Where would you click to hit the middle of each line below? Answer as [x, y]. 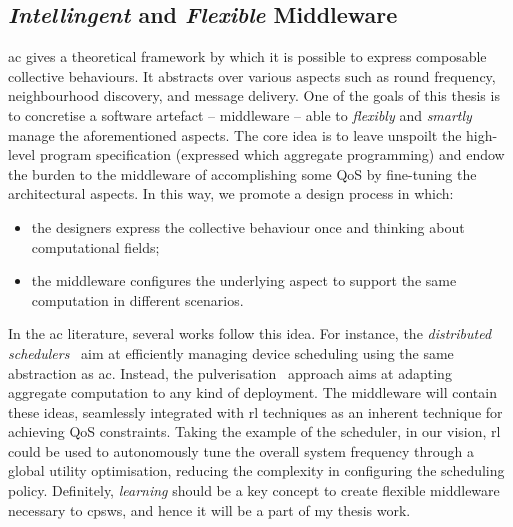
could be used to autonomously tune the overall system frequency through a [241, 450]
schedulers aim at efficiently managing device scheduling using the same [231, 352]
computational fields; [95, 246]
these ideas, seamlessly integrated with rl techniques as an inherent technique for [255, 411]
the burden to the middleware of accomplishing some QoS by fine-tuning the [242, 173]
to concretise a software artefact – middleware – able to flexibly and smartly [240, 114]
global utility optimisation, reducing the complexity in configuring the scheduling [256, 470]
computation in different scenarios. [137, 299]
